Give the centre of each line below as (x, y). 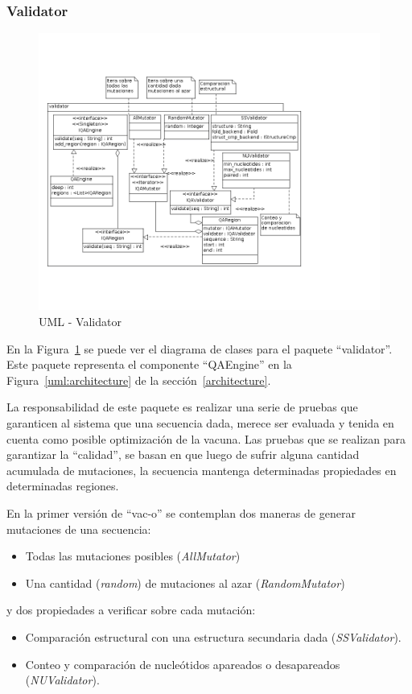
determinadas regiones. (63, 486)
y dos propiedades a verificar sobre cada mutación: (131, 610)
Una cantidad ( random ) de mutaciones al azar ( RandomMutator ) (185, 582)
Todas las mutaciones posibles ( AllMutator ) (133, 556)
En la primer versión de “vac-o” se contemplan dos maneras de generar (181, 513)
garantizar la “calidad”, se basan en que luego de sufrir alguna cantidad (183, 454)
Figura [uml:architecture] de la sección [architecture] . (139, 380)
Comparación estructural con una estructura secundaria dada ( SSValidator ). (213, 636)
